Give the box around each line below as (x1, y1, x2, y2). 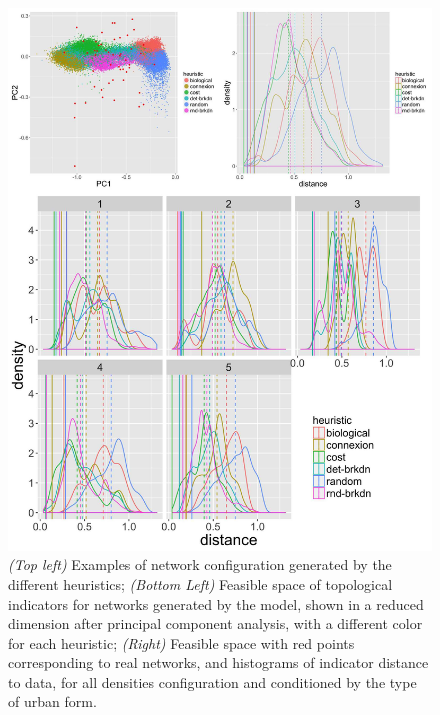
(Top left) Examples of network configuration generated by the (8, 554, 392, 575)
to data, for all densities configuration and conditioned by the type (8, 671, 417, 692)
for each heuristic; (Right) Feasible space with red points (8, 632, 355, 653)
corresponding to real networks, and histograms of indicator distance (8, 652, 429, 673)
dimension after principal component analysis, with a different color (8, 613, 423, 634)
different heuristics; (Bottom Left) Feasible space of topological (8, 573, 393, 594)
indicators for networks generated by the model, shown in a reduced (8, 593, 424, 614)
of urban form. (8, 691, 97, 712)
